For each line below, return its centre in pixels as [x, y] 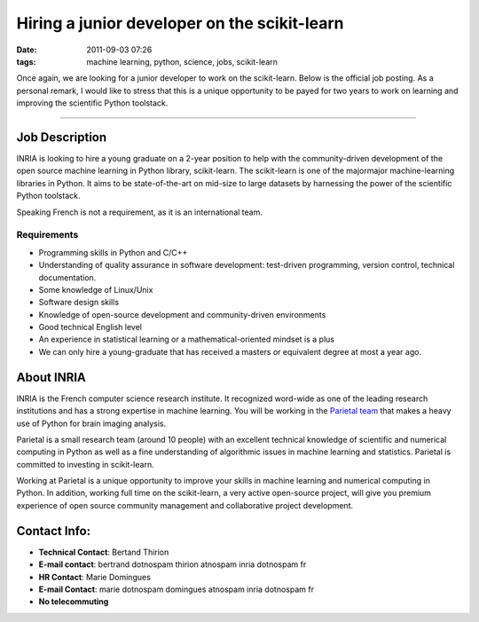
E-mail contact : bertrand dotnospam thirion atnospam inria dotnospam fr [173, 564]
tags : [26, 61]
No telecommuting [74, 602]
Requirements [47, 235]
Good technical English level [90, 327]
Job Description [62, 137]
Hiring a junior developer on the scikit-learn [181, 23]
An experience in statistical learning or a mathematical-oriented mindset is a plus [186, 339]
